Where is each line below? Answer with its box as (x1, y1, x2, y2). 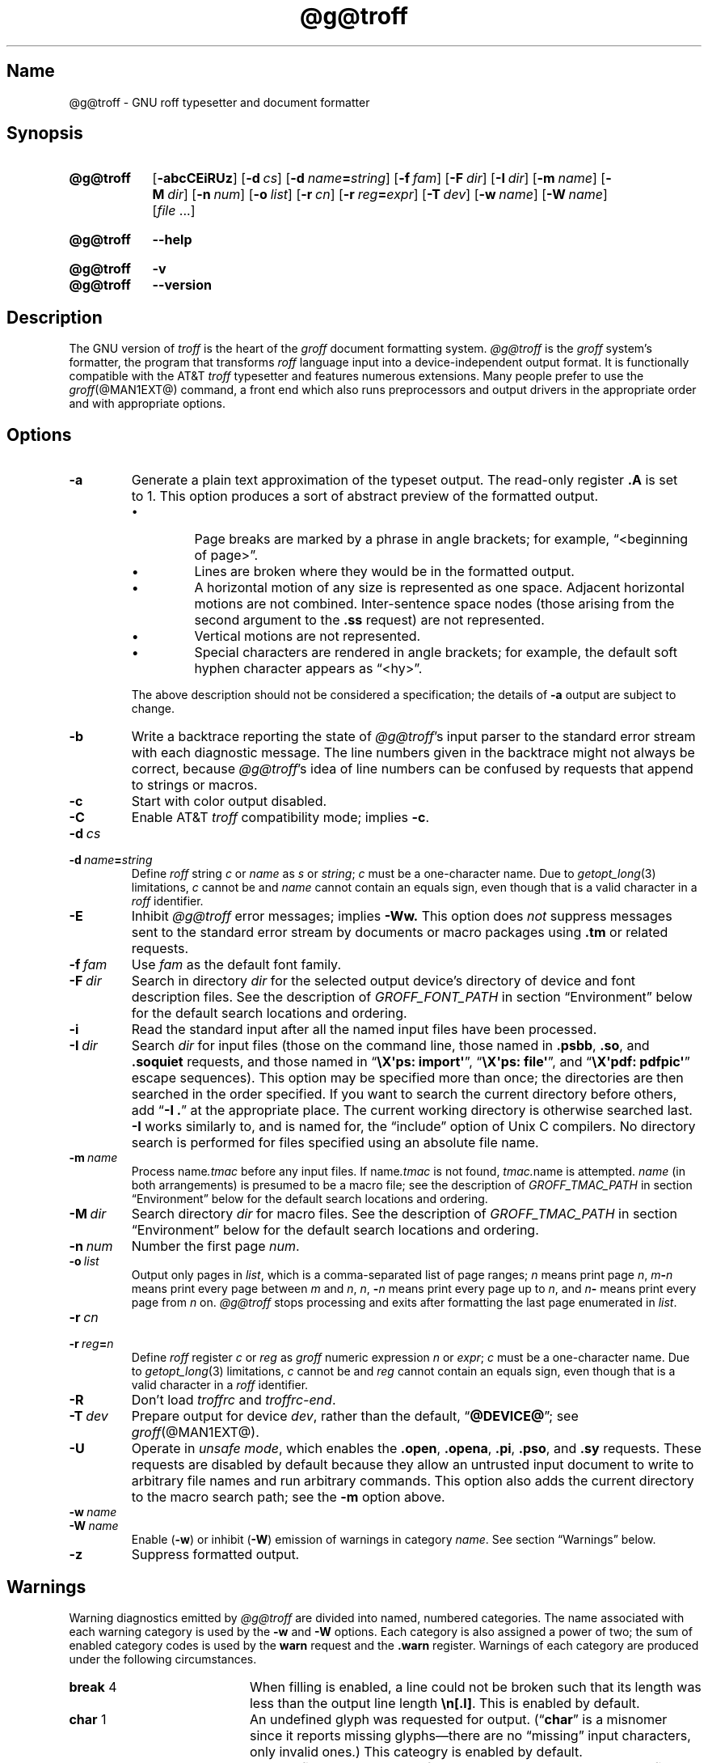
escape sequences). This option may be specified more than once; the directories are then (131, 1070, 684, 1087)
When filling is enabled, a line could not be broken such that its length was (249, 1678, 702, 1695)
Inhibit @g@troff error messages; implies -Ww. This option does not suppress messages (131, 908, 672, 925)
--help (152, 231, 192, 248)
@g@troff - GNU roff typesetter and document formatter (69, 95, 370, 109)
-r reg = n (69, 1337, 114, 1351)
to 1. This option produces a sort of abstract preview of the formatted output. (131, 488, 599, 505)
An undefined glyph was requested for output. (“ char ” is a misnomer (249, 1710, 668, 1727)
